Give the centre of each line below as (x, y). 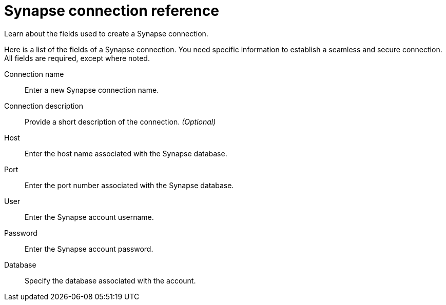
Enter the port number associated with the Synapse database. (129, 185)
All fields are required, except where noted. (77, 58)
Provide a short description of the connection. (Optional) (120, 121)
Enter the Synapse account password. (89, 249)
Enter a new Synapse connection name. (92, 90)
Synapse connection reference (112, 11)
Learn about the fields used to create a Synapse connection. (106, 33)
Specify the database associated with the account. (110, 280)
